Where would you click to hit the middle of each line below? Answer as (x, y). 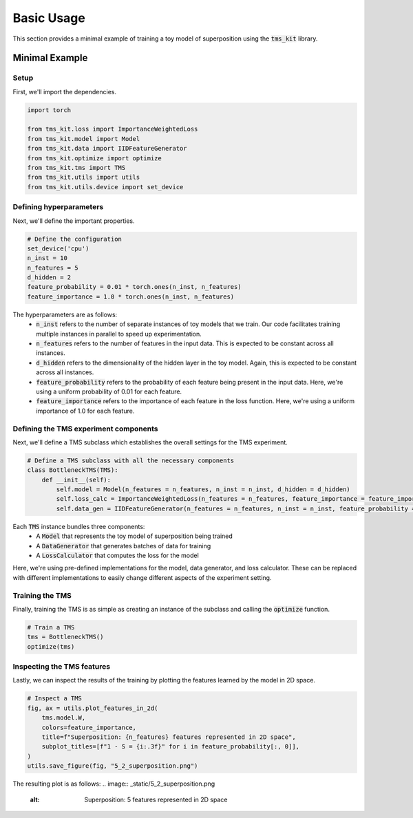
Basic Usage (49, 18)
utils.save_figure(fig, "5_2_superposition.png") (113, 766)
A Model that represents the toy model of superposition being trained (135, 536)
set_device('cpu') (58, 248)
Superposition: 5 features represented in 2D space (156, 799)
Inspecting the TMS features (61, 667)
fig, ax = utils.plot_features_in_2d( (93, 708)
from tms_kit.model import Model (84, 139)
